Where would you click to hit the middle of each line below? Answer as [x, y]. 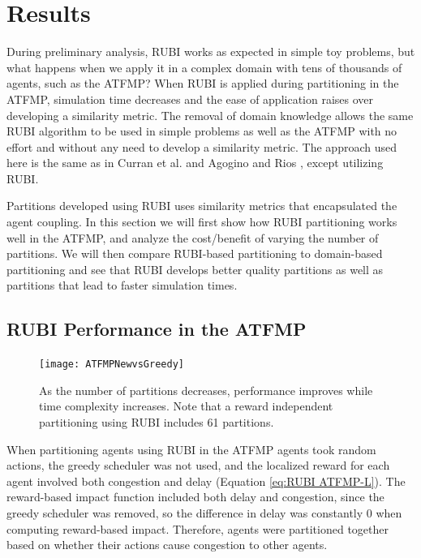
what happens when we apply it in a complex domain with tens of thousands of [204, 67]
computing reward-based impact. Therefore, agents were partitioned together [198, 528]
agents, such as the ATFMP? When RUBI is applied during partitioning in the [203, 83]
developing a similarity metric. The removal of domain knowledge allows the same [210, 115]
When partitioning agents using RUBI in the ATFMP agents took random [191, 449]
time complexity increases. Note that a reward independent [186, 406]
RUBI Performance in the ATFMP [157, 329]
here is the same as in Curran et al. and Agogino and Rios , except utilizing [195, 163]
